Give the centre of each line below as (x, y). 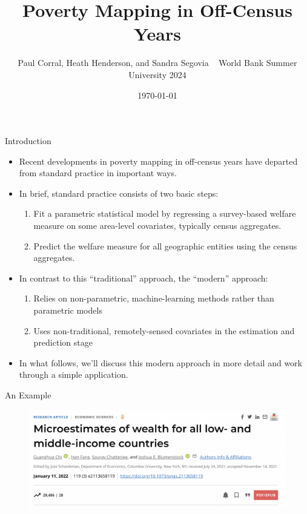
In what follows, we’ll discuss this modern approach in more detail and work (161, 362)
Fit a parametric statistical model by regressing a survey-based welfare (165, 213)
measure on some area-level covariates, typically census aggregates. (157, 226)
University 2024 (157, 74)
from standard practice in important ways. (98, 173)
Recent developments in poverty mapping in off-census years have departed (158, 161)
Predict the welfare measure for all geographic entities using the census (165, 245)
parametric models (68, 310)
